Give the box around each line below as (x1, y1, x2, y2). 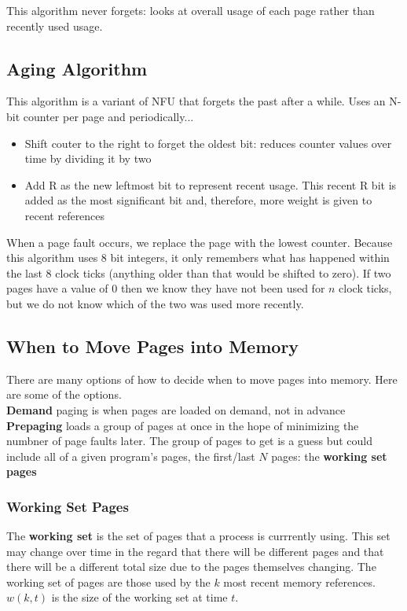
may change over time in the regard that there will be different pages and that (6, 543, 384, 559)
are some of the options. (6, 386, 122, 403)
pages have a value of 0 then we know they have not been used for (6, 280, 325, 296)
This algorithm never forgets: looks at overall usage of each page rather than (6, 2, 375, 18)
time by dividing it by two (24, 150, 152, 167)
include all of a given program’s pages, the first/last (6, 447, 255, 464)
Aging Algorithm (6, 56, 148, 80)
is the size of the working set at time (51, 589, 228, 605)
